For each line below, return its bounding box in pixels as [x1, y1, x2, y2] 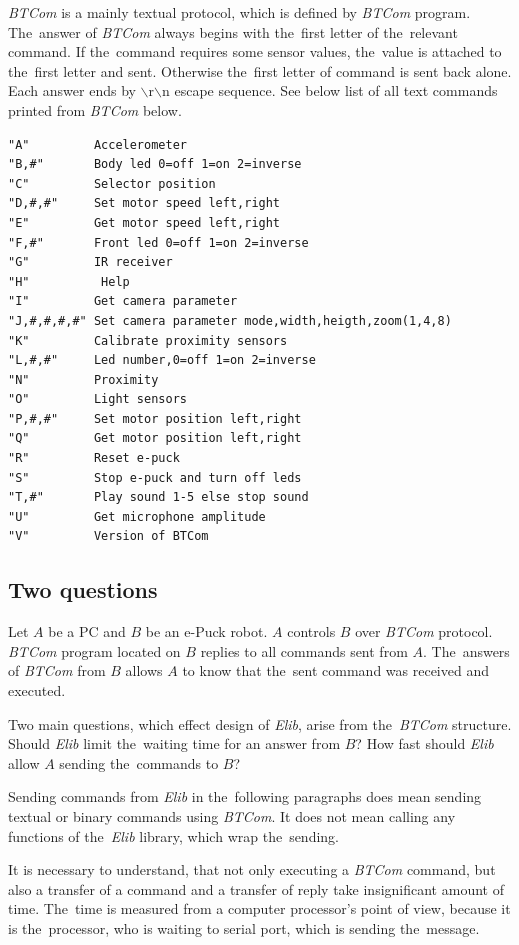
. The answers [422, 640, 510, 661]
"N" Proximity [8, 372, 159, 387]
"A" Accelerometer [8, 137, 187, 152]
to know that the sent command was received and [182, 660, 489, 681]
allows [125, 660, 163, 681]
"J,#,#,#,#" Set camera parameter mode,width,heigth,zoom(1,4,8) [8, 313, 452, 328]
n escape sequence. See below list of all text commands [162, 80, 498, 101]
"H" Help [8, 274, 130, 289]
